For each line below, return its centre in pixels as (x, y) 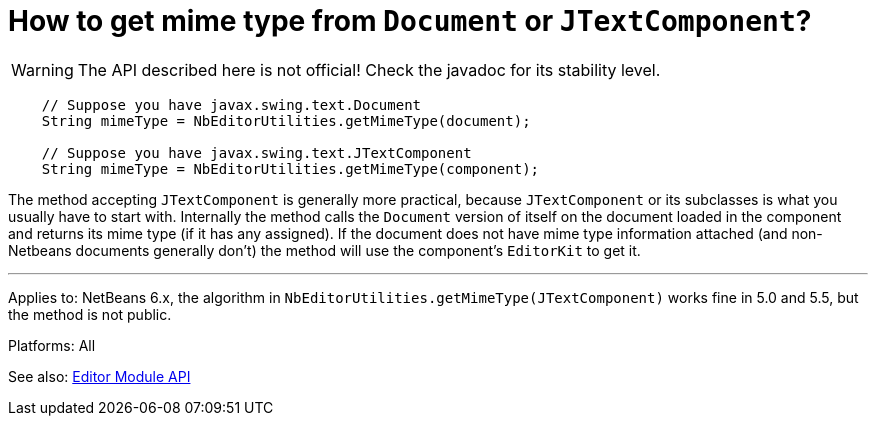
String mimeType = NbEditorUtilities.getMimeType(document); (286, 120)
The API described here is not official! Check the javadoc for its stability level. (369, 69)
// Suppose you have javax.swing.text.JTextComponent (256, 152)
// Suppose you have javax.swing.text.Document (231, 104)
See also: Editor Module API (99, 376)
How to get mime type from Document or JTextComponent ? (410, 21)
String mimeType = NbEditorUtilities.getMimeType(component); (290, 168)
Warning (42, 69)
